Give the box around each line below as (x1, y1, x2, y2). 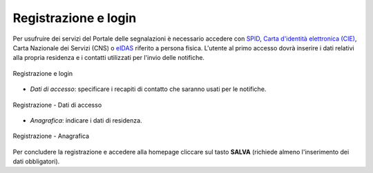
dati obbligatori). (12, 157, 60, 165)
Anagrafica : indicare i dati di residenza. (30, 116, 142, 124)
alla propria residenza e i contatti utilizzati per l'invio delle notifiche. (12, 54, 205, 62)
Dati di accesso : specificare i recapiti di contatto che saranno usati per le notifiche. (30, 85, 267, 93)
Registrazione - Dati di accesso (12, 101, 102, 109)
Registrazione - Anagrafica (12, 132, 90, 141)
